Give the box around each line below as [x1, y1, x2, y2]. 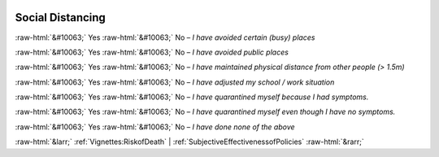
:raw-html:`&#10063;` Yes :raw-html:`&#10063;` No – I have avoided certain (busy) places [15, 33, 315, 42]
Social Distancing [15, 11, 106, 24]
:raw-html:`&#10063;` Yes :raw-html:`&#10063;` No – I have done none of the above [15, 122, 296, 132]
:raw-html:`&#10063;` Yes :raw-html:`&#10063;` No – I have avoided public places [15, 47, 289, 57]
